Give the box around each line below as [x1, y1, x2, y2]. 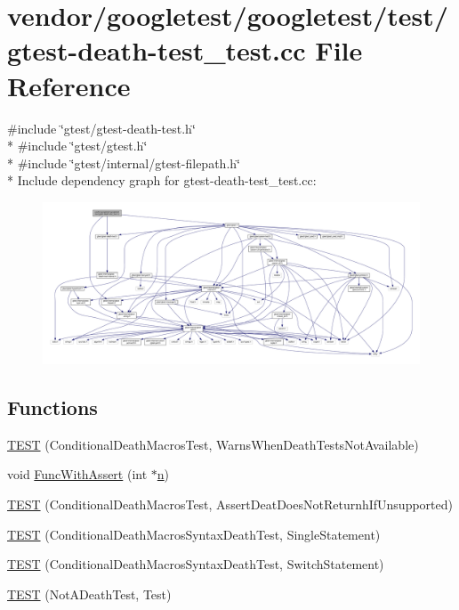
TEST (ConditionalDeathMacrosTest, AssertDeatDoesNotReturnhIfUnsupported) [7, 495, 453, 514]
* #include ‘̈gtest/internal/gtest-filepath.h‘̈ [7, 153, 240, 172]
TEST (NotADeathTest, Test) [7, 584, 172, 603]
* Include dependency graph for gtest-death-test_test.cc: [7, 171, 317, 190]
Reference [7, 67, 131, 103]
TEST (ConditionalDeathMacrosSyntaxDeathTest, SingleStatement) [7, 525, 381, 543]
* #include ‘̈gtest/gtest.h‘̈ [7, 136, 148, 155]
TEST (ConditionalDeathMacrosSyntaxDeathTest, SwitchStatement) [7, 555, 384, 573]
